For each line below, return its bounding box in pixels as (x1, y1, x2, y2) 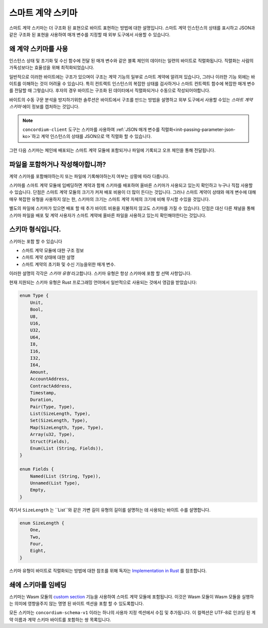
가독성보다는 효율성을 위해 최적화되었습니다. (9, 64, 94, 70)
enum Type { (19, 293, 49, 299)
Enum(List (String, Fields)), (30, 445, 104, 451)
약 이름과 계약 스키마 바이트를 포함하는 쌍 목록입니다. (9, 617, 111, 623)
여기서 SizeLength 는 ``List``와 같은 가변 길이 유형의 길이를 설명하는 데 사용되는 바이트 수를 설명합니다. (9, 506, 211, 513)
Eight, (30, 548, 46, 554)
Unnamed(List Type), (30, 480, 80, 486)
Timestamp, (30, 390, 57, 395)
